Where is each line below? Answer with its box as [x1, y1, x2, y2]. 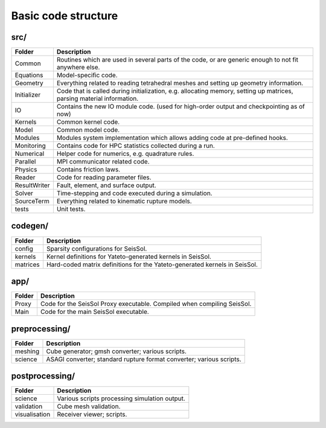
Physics [14, 165, 37, 174]
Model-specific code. [56, 71, 118, 80]
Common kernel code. [56, 118, 120, 126]
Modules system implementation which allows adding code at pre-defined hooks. [56, 133, 288, 142]
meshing [14, 347, 40, 356]
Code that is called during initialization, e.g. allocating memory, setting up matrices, [56, 87, 293, 95]
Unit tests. [56, 205, 86, 214]
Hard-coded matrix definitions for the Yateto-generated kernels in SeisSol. [46, 260, 258, 269]
